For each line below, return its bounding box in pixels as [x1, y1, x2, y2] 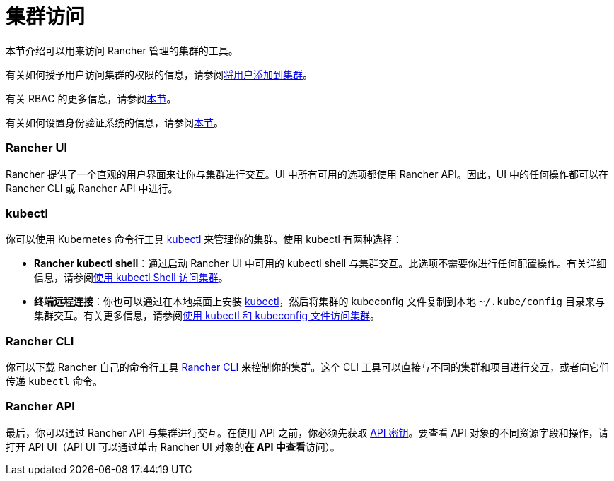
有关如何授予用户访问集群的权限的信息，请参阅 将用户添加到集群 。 [6, 68, 313, 81]
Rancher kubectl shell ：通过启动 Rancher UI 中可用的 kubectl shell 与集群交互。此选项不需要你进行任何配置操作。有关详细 [34, 257, 607, 270]
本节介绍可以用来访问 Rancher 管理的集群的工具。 [6, 44, 238, 57]
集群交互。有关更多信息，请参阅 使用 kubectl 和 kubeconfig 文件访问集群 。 [34, 309, 380, 322]
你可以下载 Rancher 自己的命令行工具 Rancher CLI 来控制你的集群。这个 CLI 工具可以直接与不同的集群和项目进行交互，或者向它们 [6, 361, 609, 373]
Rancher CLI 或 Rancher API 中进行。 [6, 182, 178, 194]
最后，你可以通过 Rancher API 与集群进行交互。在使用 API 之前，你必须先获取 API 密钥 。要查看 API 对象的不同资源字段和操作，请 [6, 426, 608, 439]
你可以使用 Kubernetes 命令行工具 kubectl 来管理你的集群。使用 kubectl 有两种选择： [6, 233, 402, 246]
